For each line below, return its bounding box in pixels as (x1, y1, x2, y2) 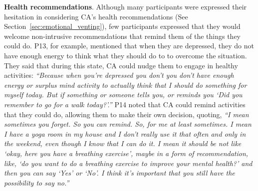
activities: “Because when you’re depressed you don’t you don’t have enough (4, 70, 234, 80)
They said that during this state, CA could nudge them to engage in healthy (4, 60, 238, 70)
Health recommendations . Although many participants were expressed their (4, 1, 247, 11)
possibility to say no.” (4, 177, 69, 188)
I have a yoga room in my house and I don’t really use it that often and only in (4, 128, 246, 139)
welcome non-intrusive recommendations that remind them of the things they (4, 30, 241, 41)
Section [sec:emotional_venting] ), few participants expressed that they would (4, 21, 241, 31)
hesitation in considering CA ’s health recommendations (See (4, 11, 188, 21)
